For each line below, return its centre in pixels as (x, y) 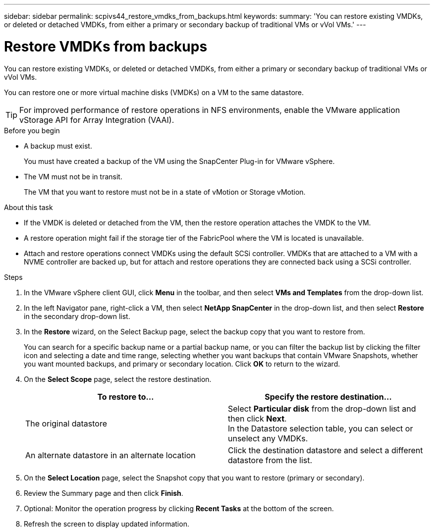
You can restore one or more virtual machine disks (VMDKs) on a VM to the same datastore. (154, 92)
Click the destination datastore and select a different (325, 450)
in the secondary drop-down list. (77, 316)
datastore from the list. (270, 460)
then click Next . (257, 418)
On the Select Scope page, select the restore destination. (118, 379)
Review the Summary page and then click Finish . (104, 493)
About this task (28, 207)
